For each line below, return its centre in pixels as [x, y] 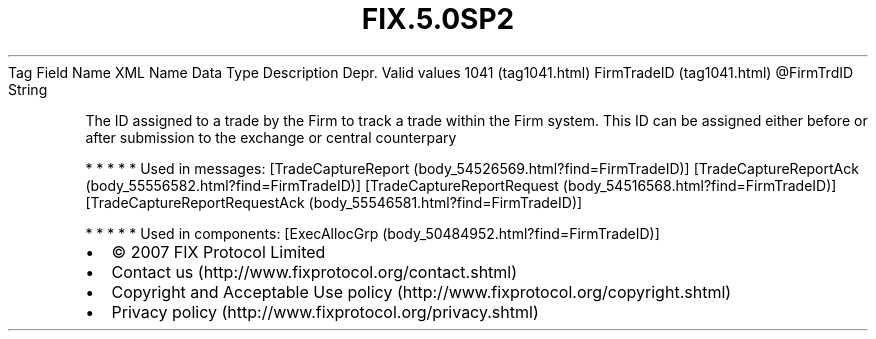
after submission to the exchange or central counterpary [271, 137]
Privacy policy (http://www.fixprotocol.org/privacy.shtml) [325, 311]
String [28, 89]
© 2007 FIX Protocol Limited [218, 251]
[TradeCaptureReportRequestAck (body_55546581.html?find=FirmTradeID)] [334, 202]
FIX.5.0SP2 [438, 19]
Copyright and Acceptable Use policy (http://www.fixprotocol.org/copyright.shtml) [421, 291]
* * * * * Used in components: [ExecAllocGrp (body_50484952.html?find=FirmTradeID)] [372, 233]
